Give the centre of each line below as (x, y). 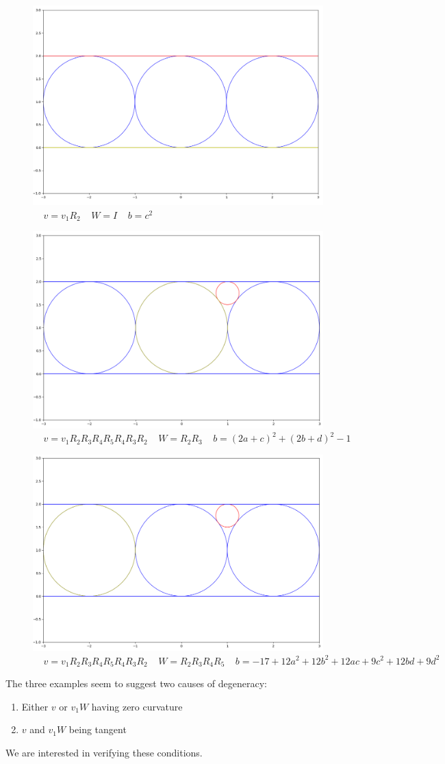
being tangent (98, 729)
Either (35, 706)
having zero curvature (137, 706)
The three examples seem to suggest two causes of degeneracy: (136, 683)
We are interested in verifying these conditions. (104, 752)
